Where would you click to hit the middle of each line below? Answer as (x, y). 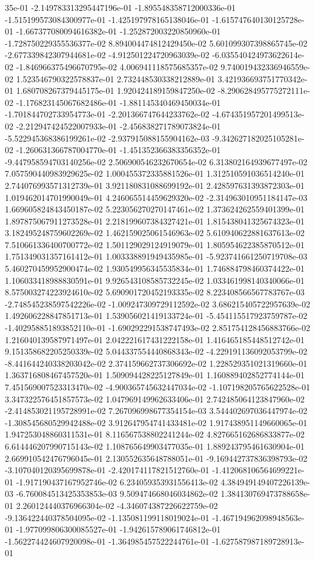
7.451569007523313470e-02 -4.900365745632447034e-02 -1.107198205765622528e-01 (157, 387)
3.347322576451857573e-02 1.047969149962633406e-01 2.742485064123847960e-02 (155, 399)
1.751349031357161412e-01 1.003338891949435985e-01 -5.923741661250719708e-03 (156, 256)
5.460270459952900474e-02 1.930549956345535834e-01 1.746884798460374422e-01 (155, 268)
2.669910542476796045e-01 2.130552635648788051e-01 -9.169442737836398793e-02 (156, 458)
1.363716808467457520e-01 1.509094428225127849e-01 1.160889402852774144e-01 (155, 375)
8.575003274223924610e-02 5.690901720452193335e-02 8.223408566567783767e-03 (155, 292)
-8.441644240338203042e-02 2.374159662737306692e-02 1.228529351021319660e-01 (156, 363)
